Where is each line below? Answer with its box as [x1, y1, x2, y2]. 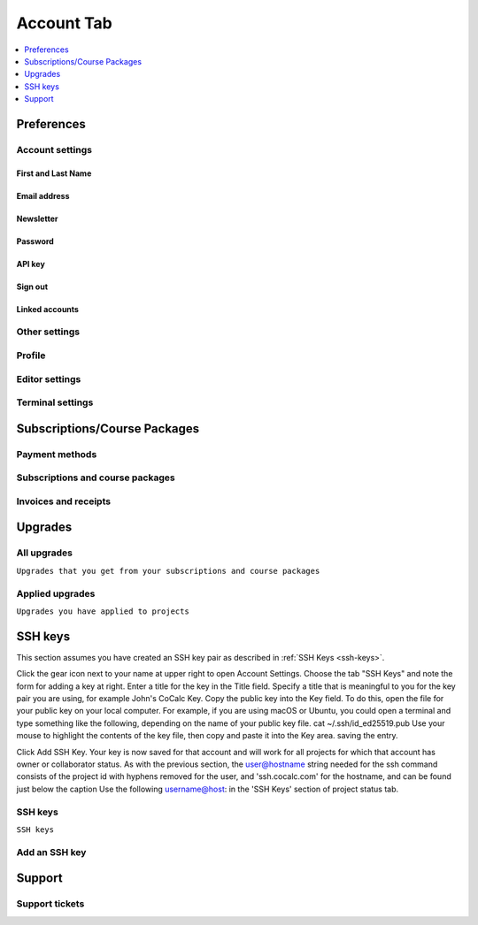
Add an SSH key [16, 845, 87, 858]
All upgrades [16, 547, 73, 559]
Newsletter [16, 213, 58, 224]
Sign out [16, 281, 49, 292]
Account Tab [16, 13, 112, 33]
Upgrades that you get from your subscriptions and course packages [16, 566, 320, 576]
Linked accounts [16, 303, 80, 314]
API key [16, 258, 46, 269]
